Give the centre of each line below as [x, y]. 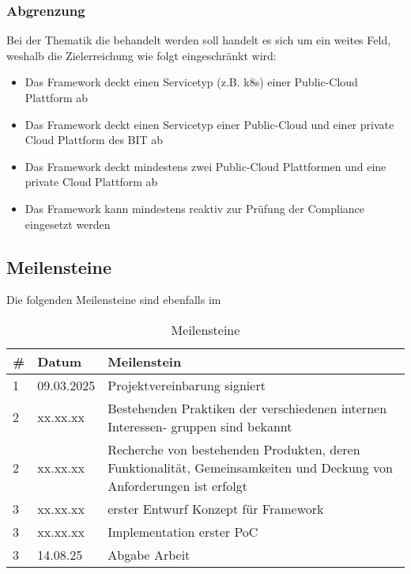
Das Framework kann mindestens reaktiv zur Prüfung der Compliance [195, 208]
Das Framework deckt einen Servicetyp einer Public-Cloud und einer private [209, 124]
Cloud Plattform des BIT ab [94, 140]
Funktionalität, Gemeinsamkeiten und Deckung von [250, 467]
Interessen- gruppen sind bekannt [200, 426]
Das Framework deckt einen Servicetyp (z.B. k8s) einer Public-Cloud [191, 82]
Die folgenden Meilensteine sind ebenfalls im [114, 300]
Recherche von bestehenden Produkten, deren [234, 449]
